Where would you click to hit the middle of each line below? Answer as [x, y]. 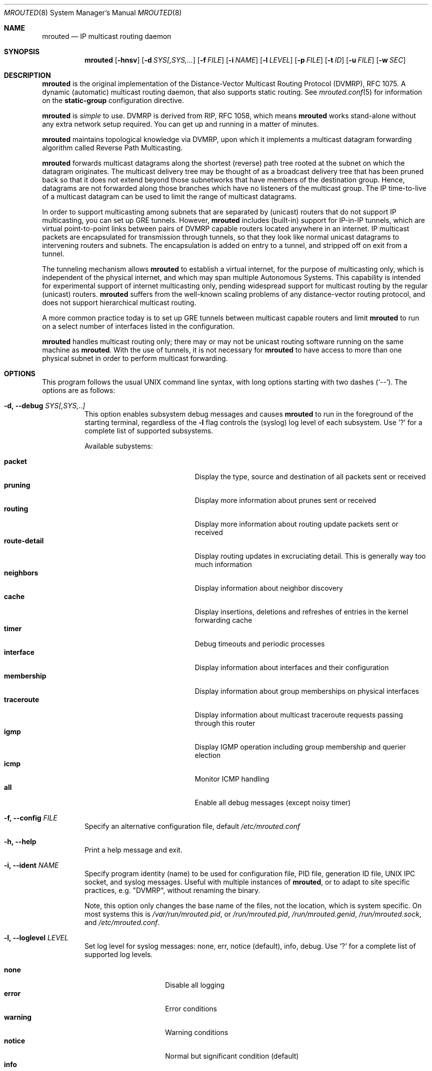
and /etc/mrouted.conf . [122, 922]
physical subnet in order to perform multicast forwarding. [135, 358]
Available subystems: [119, 446]
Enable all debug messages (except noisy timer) [273, 803]
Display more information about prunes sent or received [286, 500]
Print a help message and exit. [133, 850]
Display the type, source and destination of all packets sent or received [310, 477]
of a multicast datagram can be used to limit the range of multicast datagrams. [169, 196]
